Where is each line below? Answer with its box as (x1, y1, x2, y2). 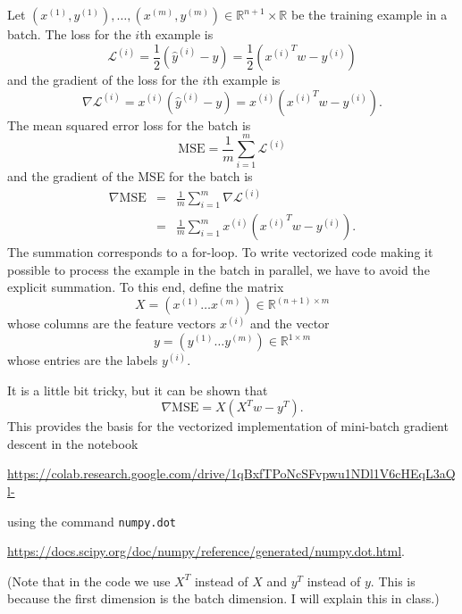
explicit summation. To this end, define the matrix (7, 278, 284, 296)
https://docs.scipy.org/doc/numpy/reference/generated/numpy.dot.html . (7, 542, 405, 560)
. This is (370, 571, 416, 590)
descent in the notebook (7, 434, 139, 452)
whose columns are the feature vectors (7, 314, 216, 333)
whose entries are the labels (7, 351, 158, 369)
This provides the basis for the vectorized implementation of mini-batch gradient (7, 417, 449, 436)
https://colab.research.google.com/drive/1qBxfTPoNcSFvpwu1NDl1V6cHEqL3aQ (7, 464, 456, 483)
